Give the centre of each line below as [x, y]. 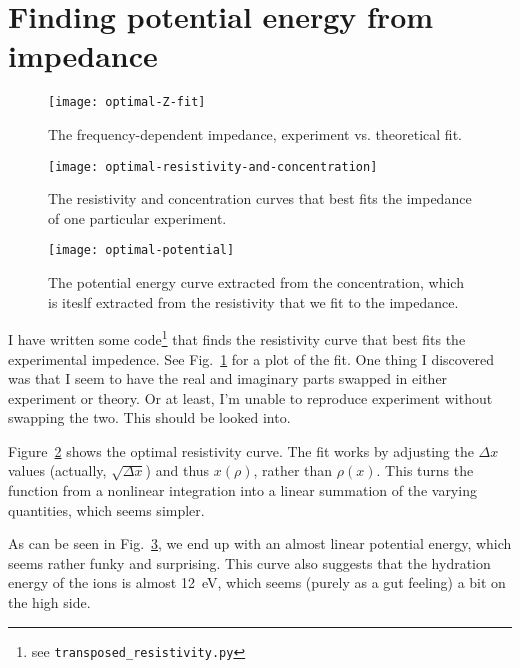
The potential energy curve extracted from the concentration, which [256, 282]
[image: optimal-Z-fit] [127, 102]
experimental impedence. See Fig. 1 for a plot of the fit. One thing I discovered [251, 358]
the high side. [49, 602]
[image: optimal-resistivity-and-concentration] [213, 166]
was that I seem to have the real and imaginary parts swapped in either [228, 378]
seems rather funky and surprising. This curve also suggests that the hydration [249, 562]
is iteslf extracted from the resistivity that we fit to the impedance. [253, 301]
